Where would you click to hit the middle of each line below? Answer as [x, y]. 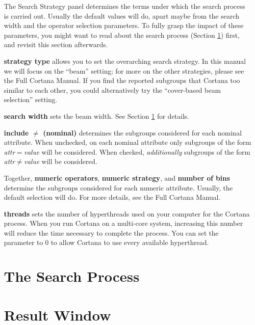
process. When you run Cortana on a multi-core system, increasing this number [124, 223]
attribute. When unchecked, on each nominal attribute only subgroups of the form [127, 142]
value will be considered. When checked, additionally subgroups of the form [137, 151]
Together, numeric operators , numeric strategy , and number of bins [117, 177]
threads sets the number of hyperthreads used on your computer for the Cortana [127, 213]
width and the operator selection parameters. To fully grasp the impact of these [124, 25]
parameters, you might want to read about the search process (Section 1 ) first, [122, 35]
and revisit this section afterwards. [56, 44]
